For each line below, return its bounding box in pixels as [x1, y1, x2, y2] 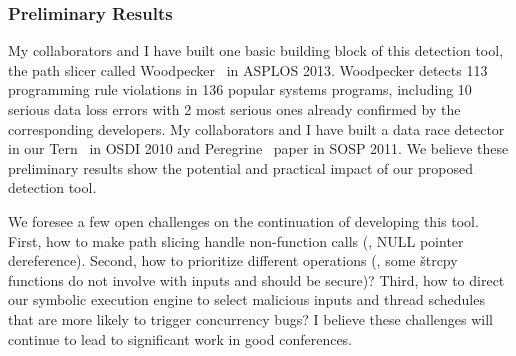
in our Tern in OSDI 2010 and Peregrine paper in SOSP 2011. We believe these [8, 138, 509, 159]
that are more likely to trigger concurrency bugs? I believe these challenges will [8, 308, 493, 329]
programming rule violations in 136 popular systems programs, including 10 [8, 79, 472, 100]
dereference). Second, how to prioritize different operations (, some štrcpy [8, 250, 458, 271]
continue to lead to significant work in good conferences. [8, 328, 353, 349]
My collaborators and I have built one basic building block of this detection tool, [8, 40, 504, 61]
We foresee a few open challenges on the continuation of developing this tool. [8, 210, 479, 231]
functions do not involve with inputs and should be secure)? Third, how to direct [8, 269, 505, 290]
